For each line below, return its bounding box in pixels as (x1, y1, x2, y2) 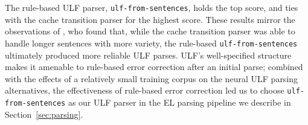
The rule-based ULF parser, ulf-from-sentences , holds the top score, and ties (5, 1, 298, 13)
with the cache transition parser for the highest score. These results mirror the (5, 13, 295, 25)
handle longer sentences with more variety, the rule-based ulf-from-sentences (5, 36, 298, 49)
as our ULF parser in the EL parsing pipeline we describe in (68, 95, 291, 108)
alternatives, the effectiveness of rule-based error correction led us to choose (5, 84, 284, 97)
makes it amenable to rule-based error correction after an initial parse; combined (5, 60, 303, 73)
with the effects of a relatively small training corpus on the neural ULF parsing (5, 72, 298, 85)
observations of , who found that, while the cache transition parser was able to (5, 25, 295, 37)
